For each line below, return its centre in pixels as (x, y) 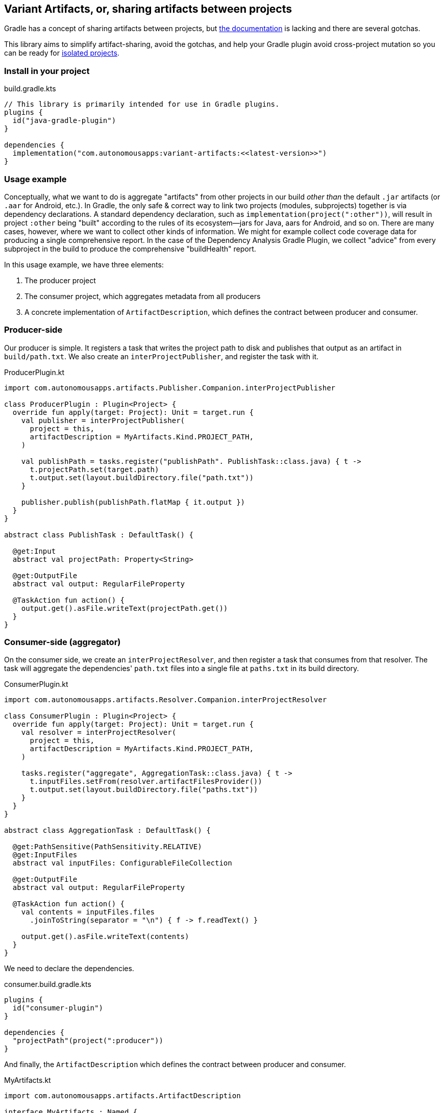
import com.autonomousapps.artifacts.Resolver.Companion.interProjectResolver (166, 700)
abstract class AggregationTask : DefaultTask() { (107, 831)
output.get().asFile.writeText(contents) (105, 937)
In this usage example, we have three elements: (84, 264)
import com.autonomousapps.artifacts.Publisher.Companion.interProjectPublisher (170, 388)
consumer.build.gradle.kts (48, 984)
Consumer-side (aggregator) (63, 642)
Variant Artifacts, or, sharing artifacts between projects (148, 9)
